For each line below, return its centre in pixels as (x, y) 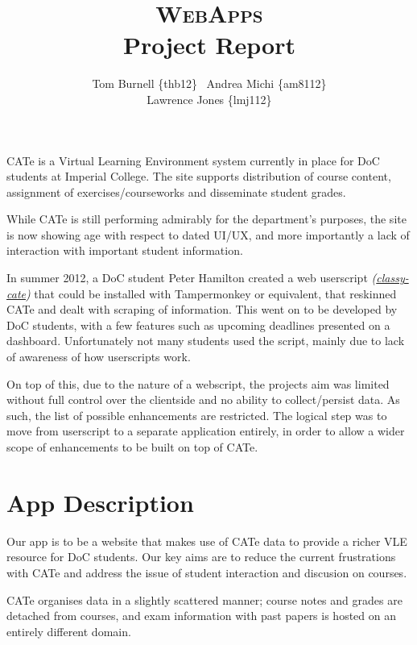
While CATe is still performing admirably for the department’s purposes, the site (206, 219)
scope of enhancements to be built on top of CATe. (132, 447)
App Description (100, 502)
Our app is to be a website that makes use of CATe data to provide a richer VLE (207, 541)
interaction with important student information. (125, 250)
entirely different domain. (69, 631)
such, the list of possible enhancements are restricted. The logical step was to (197, 415)
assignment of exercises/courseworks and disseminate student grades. (176, 191)
